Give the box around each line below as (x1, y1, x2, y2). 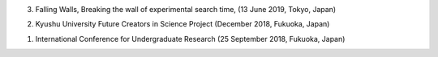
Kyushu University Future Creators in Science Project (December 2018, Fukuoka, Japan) (35, 19, 330, 29)
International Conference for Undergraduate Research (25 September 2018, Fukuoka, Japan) (35, 34, 346, 43)
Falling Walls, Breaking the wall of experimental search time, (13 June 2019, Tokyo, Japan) (35, 5, 337, 14)
